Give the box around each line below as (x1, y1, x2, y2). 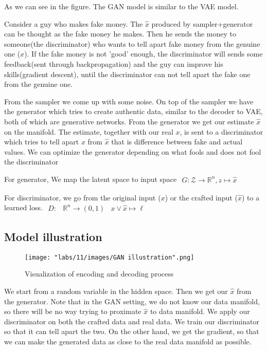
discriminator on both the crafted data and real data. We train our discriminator (4, 316, 259, 326)
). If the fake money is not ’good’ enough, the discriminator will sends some (24, 48, 263, 59)
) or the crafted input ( (165, 192, 238, 202)
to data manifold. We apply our (150, 306, 250, 317)
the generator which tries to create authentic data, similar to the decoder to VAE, (4, 106, 263, 117)
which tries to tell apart (4, 136, 79, 147)
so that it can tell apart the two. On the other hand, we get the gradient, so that (4, 326, 259, 337)
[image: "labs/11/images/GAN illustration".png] (25, 253, 194, 261)
